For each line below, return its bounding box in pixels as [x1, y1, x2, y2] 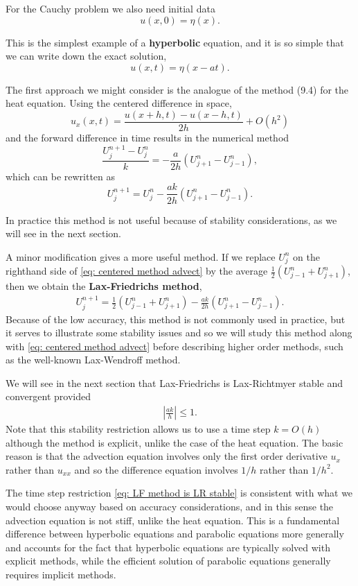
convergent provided [6, 389, 91, 404]
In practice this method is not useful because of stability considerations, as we [6, 212, 337, 227]
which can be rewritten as [6, 169, 116, 183]
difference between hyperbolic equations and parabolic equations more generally [6, 526, 344, 541]
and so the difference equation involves [74, 462, 238, 476]
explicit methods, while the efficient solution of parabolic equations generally [6, 553, 331, 568]
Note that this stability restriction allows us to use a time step [6, 422, 271, 436]
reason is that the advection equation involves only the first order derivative [6, 449, 328, 463]
